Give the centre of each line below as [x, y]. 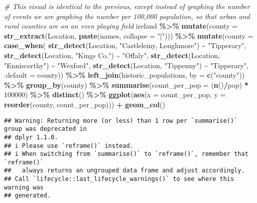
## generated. [28, 196]
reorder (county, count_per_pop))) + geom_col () [85, 104]
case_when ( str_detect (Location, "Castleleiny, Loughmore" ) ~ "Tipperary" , [125, 45]
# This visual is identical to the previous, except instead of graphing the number [127, 6]
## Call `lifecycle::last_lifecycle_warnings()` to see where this [119, 179]
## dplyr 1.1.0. [31, 137]
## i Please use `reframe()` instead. [69, 146]
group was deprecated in [45, 129]
